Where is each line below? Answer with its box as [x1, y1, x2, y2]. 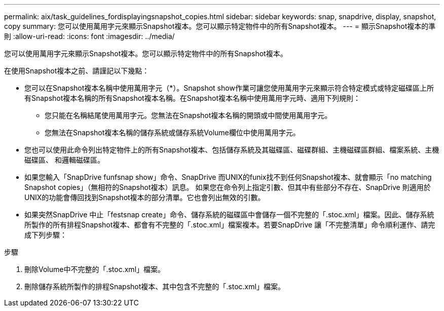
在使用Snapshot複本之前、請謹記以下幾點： [4, 66, 150, 75]
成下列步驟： [24, 230, 67, 239]
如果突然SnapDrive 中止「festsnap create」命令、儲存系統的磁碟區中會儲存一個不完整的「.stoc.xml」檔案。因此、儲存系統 [24, 210, 434, 219]
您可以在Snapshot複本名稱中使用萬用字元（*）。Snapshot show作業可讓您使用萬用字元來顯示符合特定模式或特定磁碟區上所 [24, 84, 434, 92]
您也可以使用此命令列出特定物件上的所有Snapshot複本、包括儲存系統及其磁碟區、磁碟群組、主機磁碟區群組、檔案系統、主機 [24, 145, 439, 154]
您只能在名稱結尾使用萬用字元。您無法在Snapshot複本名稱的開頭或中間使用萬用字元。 [45, 111, 332, 120]
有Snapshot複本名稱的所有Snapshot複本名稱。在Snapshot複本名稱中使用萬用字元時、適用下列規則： [24, 94, 360, 102]
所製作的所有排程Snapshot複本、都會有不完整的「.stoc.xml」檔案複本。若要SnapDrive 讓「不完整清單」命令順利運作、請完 [24, 220, 435, 229]
